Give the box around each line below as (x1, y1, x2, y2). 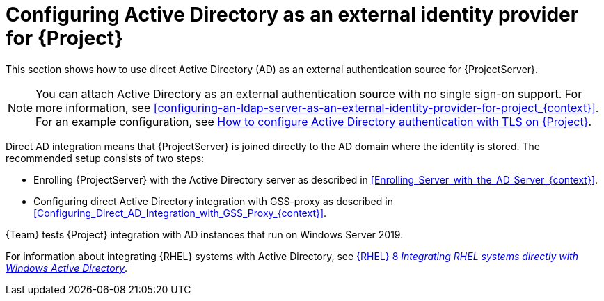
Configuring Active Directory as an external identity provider (6, 3, 579, 26)
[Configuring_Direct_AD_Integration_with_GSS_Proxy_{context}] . (33, 206, 327, 219)
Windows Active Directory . (6, 261, 128, 274)
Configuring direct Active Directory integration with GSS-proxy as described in (33, 195, 393, 207)
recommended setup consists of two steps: (6, 152, 205, 164)
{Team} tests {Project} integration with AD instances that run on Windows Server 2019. (6, 228, 404, 241)
